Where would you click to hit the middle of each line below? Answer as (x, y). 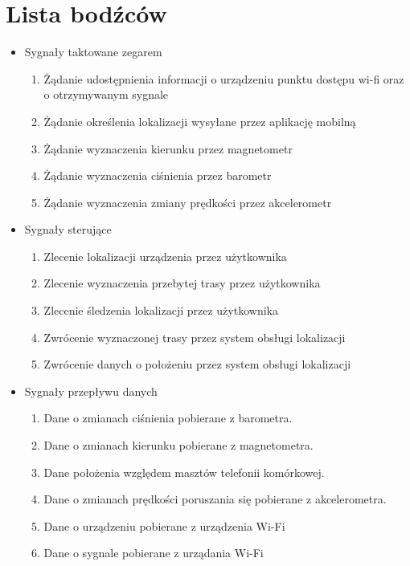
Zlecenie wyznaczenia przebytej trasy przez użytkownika (182, 283)
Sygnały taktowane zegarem (93, 52)
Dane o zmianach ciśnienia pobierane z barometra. (168, 418)
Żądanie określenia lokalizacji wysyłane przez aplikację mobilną (200, 121)
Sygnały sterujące (68, 229)
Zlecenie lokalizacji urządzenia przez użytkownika (165, 256)
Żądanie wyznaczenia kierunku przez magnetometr (168, 148)
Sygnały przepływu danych (91, 391)
